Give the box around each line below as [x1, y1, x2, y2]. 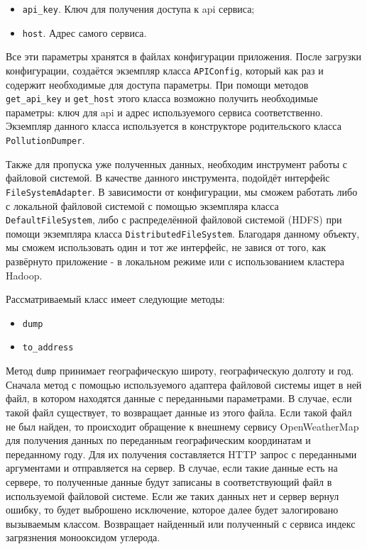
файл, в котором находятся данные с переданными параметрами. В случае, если [6, 391, 352, 406]
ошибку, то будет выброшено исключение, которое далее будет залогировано [6, 502, 339, 517]
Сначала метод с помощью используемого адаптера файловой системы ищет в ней [6, 377, 362, 392]
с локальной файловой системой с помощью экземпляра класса [6, 198, 279, 213]
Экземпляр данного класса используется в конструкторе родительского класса [6, 118, 341, 133]
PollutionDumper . [6, 133, 85, 147]
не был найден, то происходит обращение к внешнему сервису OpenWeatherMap [6, 418, 359, 433]
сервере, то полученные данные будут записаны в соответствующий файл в [6, 474, 332, 489]
